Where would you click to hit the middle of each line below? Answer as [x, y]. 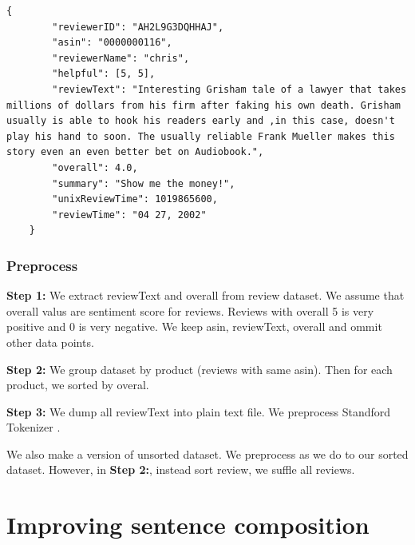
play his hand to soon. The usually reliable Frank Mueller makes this [201, 136]
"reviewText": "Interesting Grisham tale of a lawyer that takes [229, 89]
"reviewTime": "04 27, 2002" [129, 215]
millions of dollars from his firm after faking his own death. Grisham [204, 105]
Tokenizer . [34, 427]
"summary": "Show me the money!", [144, 183]
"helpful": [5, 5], [104, 74]
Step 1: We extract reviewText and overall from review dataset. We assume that [206, 295]
